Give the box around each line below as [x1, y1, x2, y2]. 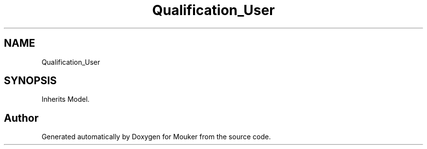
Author [4, 112, 39, 124]
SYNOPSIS [4, 74, 57, 87]
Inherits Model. [41, 95, 90, 104]
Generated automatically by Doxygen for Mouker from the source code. [41, 132, 271, 141]
